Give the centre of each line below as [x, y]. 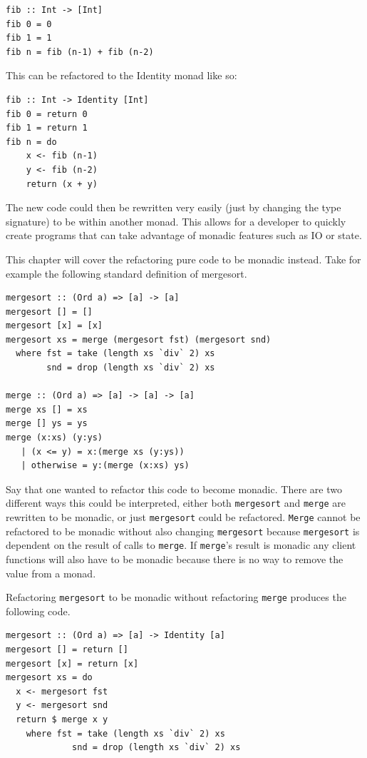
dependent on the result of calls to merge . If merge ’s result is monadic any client [181, 545]
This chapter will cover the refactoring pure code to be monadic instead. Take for [183, 259]
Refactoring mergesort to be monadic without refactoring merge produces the [176, 597]
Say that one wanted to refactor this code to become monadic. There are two [174, 489]
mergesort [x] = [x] [55, 326]
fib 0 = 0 [29, 24]
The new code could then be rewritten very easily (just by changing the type [174, 207]
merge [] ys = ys [47, 424]
